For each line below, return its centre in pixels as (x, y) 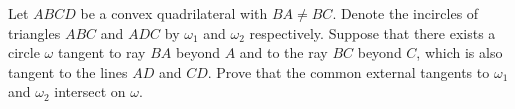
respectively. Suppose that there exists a (372, 32)
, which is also (459, 52)
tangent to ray (101, 52)
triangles (34, 32)
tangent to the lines (68, 71)
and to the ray (283, 52)
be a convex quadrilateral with (174, 13)
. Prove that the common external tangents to (348, 71)
